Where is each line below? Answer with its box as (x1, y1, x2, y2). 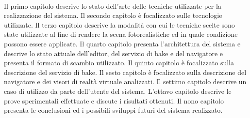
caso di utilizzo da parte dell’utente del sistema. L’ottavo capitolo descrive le (4, 86, 232, 96)
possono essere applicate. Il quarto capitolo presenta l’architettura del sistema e (4, 38, 241, 48)
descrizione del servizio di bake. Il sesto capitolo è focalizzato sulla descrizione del (4, 67, 247, 77)
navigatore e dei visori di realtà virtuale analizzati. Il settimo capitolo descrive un (4, 76, 247, 87)
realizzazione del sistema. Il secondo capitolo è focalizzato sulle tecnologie (4, 10, 222, 20)
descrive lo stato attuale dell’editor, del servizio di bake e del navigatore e (4, 48, 223, 58)
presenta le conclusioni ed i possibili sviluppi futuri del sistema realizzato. (4, 105, 223, 115)
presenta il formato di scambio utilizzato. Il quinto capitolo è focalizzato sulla (4, 58, 234, 68)
